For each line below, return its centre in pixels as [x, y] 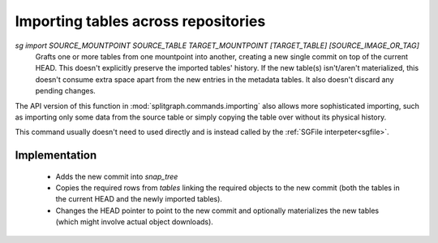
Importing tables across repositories [140, 21]
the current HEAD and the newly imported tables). [139, 199]
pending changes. [66, 91]
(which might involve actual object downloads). [135, 222]
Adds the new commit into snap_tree [117, 176]
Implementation [56, 156]
